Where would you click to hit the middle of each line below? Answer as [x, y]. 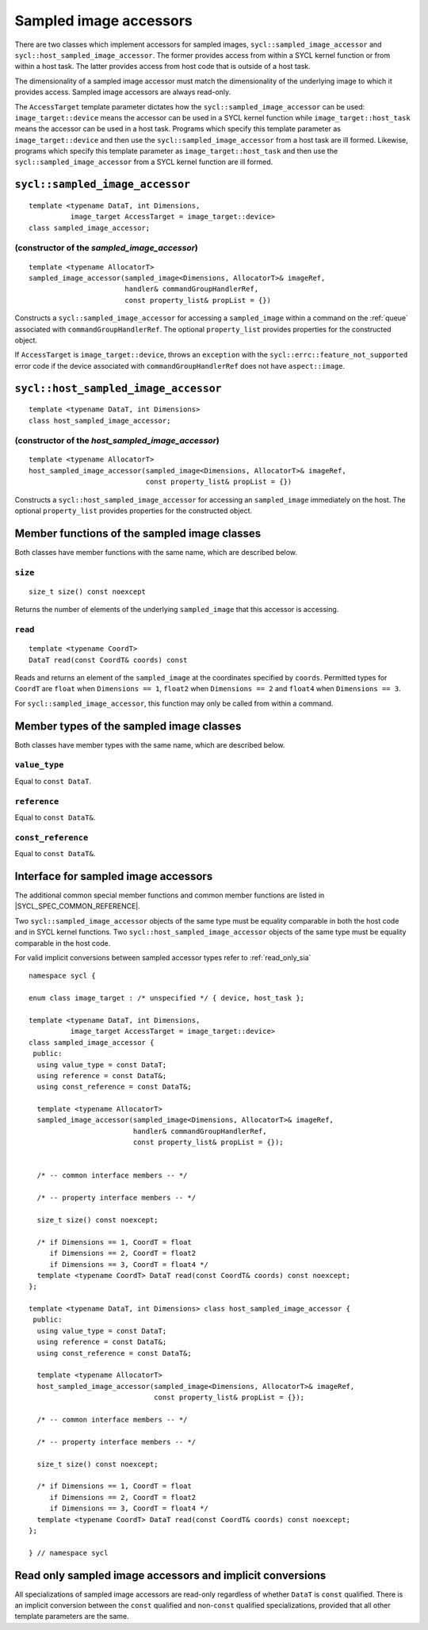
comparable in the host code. [63, 943]
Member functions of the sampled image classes [138, 533]
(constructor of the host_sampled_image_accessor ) [117, 441]
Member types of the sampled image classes [128, 726]
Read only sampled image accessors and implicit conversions [170, 1575]
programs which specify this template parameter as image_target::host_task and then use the [176, 151]
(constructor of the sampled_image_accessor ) [106, 248]
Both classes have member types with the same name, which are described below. [150, 744]
